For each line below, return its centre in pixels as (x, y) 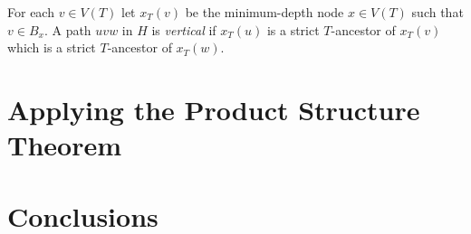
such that (437, 12)
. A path (67, 29)
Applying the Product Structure (214, 109)
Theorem (65, 145)
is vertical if (184, 29)
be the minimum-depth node (264, 12)
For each (31, 12)
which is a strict (52, 47)
